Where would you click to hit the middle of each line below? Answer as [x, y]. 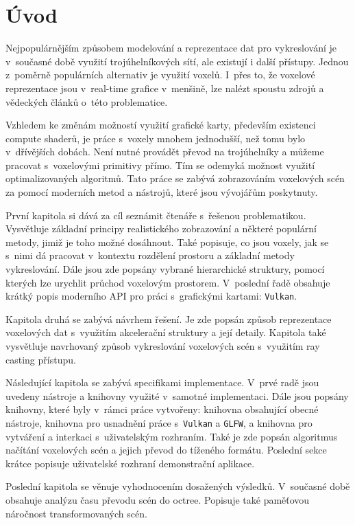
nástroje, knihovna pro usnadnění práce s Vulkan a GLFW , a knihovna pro [159, 423]
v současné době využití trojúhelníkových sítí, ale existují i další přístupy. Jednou [177, 61]
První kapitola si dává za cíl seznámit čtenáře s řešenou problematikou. [156, 215]
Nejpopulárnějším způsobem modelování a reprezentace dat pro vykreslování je [171, 48]
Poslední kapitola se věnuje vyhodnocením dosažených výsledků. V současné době [178, 486]
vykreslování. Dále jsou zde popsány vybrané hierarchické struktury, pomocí [165, 269]
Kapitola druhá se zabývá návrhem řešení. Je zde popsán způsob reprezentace [169, 319]
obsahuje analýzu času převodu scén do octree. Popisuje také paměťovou [158, 500]
